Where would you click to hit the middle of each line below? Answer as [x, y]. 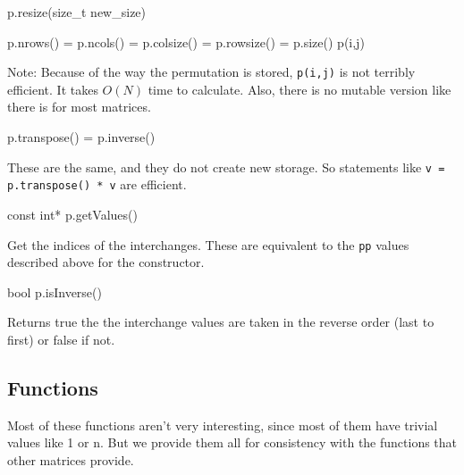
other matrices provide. [71, 459]
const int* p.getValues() [72, 214]
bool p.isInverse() [55, 292]
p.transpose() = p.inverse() [81, 137]
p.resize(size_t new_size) [77, 12]
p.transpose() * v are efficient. [97, 184]
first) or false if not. [61, 339]
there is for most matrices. [79, 107]
